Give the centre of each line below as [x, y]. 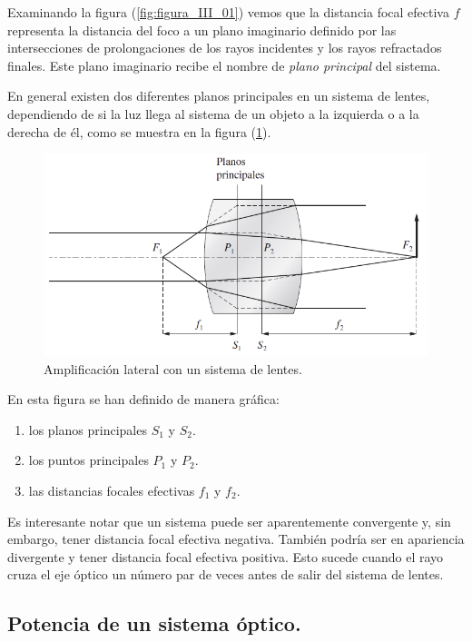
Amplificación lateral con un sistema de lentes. [173, 368]
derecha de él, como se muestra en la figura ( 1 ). [139, 131]
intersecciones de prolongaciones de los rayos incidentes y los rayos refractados [225, 48]
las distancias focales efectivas [112, 490]
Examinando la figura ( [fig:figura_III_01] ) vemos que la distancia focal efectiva [228, 12]
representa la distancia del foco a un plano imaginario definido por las [202, 30]
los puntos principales [88, 460]
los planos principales [88, 429]
